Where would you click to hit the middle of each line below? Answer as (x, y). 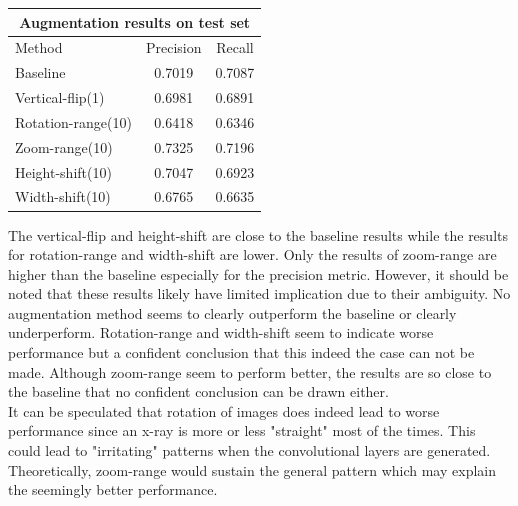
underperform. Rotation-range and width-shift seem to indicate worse (221, 332)
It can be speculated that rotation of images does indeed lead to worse (224, 410)
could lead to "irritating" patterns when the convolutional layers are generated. (249, 450)
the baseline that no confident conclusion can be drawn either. (198, 391)
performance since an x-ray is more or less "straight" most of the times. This (242, 430)
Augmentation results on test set (135, 21)
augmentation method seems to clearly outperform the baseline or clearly (232, 312)
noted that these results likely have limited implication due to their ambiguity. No (259, 293)
